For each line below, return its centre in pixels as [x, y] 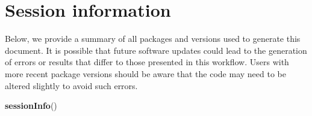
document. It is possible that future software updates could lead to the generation [156, 50]
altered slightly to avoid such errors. [71, 85]
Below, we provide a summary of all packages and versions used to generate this [153, 39]
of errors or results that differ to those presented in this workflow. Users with [147, 62]
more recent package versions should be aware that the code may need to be [145, 73]
